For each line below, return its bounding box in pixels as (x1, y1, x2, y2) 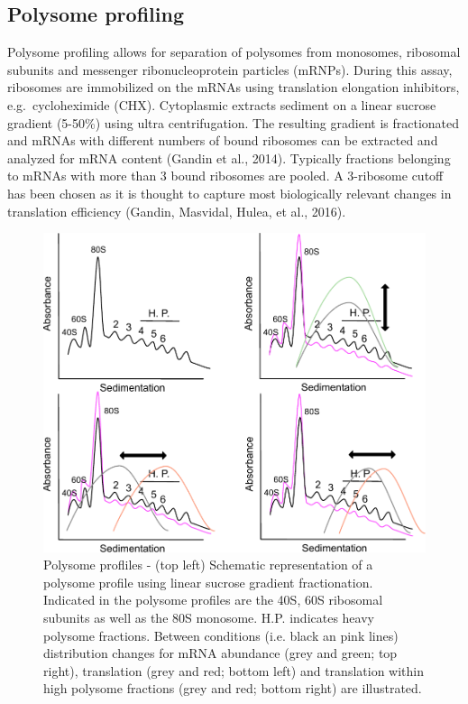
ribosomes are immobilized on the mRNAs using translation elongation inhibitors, (7, 78, 460, 97)
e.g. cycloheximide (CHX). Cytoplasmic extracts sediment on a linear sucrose (7, 95, 436, 114)
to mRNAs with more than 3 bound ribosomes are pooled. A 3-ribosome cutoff (7, 166, 444, 185)
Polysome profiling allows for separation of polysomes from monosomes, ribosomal (7, 42, 461, 61)
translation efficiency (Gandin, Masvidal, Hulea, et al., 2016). (7, 201, 346, 220)
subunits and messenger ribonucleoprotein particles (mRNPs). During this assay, (7, 60, 453, 79)
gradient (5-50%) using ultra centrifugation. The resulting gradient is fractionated (7, 113, 460, 132)
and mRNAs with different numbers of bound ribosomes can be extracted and (7, 131, 438, 150)
